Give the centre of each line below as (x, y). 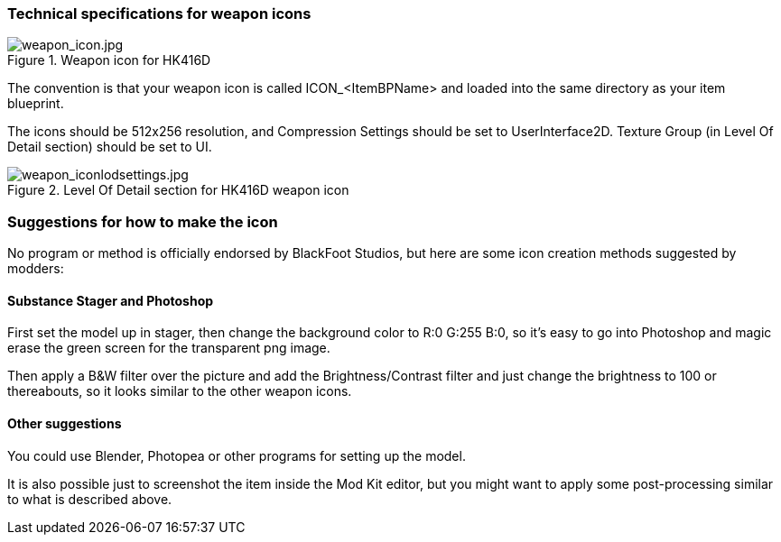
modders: (36, 269)
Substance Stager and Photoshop (111, 300)
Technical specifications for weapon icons (159, 14)
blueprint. (36, 104)
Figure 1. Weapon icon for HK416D (109, 60)
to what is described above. (90, 499)
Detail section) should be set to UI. (110, 147)
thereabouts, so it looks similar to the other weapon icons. (180, 391)
